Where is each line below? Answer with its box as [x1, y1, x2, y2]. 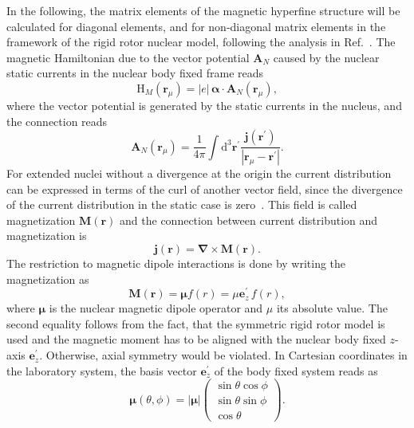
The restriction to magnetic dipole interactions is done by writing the [6, 255, 346, 271]
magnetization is [6, 227, 87, 244]
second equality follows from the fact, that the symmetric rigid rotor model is [6, 315, 385, 332]
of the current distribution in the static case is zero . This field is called [6, 196, 357, 213]
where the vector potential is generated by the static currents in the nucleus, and [6, 96, 402, 113]
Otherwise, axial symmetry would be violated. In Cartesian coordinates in [45, 347, 408, 363]
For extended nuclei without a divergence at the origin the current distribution [6, 165, 392, 182]
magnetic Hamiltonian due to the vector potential [6, 49, 250, 65]
